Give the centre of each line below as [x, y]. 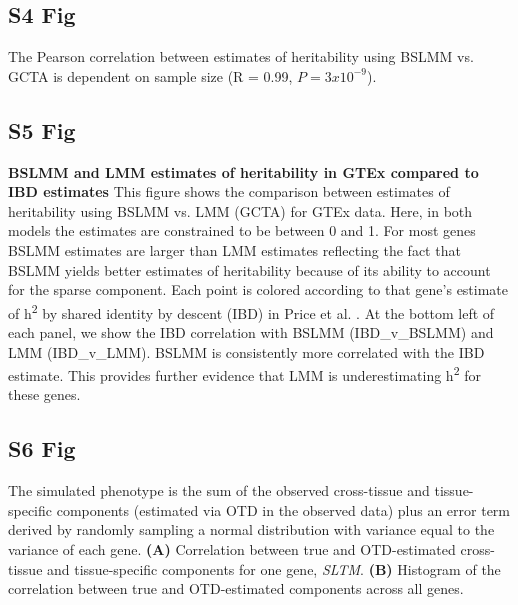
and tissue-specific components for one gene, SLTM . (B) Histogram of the [274, 568]
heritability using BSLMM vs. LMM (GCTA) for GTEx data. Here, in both [240, 210]
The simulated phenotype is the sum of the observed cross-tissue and [219, 490]
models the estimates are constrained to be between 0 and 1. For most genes [242, 230]
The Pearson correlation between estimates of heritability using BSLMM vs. [241, 56]
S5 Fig [42, 129]
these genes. [44, 394]
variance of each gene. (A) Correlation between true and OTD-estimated [232, 549]
